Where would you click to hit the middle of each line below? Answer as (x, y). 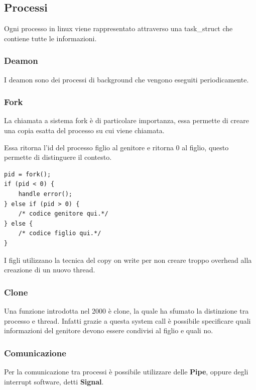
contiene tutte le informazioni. (50, 38)
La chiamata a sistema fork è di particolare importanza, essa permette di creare (126, 120)
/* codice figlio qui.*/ (60, 233)
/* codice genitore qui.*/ (63, 214)
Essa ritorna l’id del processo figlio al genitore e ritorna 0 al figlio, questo (116, 147)
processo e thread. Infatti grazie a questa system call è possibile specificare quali (127, 320)
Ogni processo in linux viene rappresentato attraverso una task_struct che (118, 28)
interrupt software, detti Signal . (54, 381)
